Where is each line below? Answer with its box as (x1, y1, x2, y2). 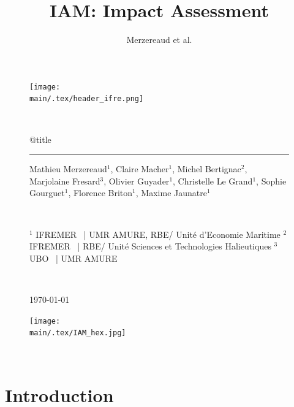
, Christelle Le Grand (173, 174, 253, 187)
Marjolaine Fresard (29, 174, 100, 187)
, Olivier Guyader (104, 174, 170, 187)
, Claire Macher (110, 162, 169, 175)
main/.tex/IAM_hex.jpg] (29, 329, 126, 338)
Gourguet (29, 186, 65, 199)
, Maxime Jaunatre (135, 186, 207, 199)
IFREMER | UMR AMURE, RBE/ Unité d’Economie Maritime (36, 227, 281, 240)
